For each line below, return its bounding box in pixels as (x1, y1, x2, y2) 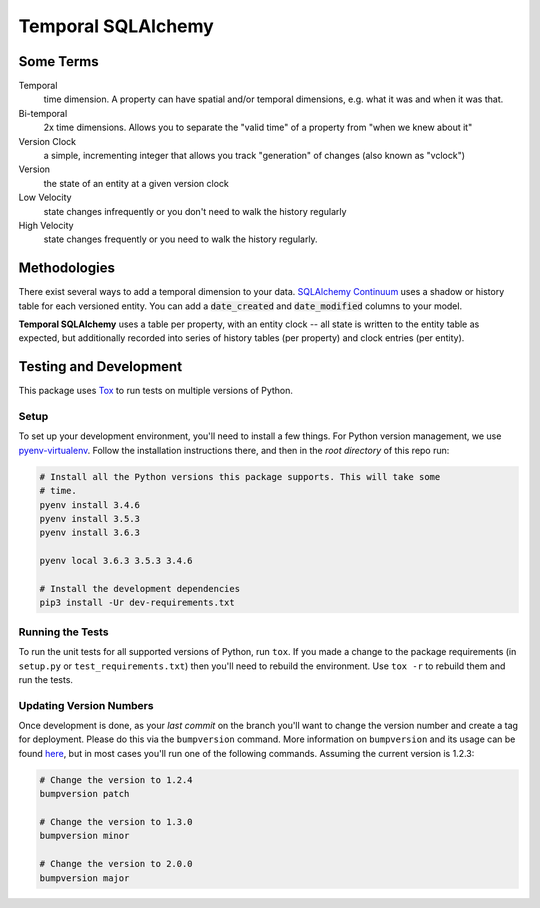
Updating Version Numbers (18, 698, 154, 712)
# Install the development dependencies (39, 583, 240, 594)
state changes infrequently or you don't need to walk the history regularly (43, 205, 347, 217)
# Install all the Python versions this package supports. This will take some (39, 471, 441, 482)
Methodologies (18, 260, 115, 277)
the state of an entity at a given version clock (43, 177, 230, 189)
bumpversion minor (39, 830, 130, 842)
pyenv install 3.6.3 (39, 527, 140, 539)
